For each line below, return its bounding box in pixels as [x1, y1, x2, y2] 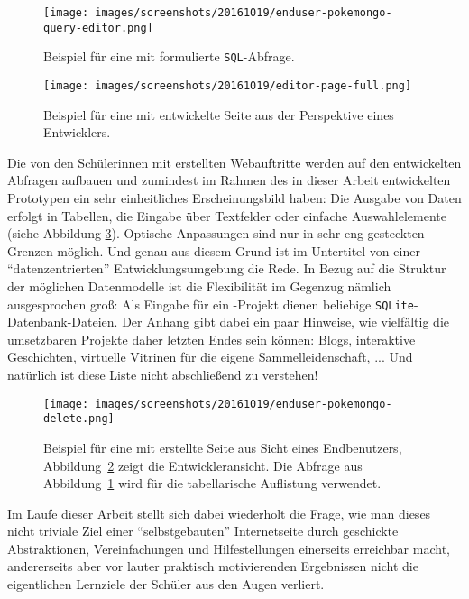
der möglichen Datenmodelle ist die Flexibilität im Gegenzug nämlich [7, 276, 391, 295]
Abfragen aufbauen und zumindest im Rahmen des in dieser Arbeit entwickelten [7, 170, 451, 189]
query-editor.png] [43, 21, 153, 34]
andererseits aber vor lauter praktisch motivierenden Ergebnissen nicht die [7, 557, 418, 576]
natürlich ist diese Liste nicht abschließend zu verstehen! [7, 365, 318, 383]
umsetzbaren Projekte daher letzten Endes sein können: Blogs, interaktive [7, 329, 416, 348]
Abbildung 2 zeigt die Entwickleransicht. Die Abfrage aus [43, 456, 363, 475]
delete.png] [43, 412, 115, 426]
